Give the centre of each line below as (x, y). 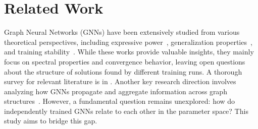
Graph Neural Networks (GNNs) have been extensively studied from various (122, 32)
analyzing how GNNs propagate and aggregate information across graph (116, 91)
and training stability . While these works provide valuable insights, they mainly (129, 52)
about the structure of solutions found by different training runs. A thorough (123, 71)
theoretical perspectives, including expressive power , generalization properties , (128, 42)
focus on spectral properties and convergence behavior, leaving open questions (125, 61)
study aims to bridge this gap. (51, 121)
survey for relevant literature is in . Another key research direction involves (120, 81)
